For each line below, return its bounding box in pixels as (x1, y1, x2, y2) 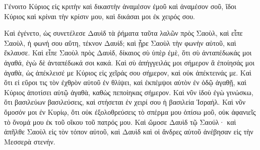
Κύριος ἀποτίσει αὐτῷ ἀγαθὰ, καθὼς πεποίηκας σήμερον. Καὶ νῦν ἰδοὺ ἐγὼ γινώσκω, (4, 87, 253, 97)
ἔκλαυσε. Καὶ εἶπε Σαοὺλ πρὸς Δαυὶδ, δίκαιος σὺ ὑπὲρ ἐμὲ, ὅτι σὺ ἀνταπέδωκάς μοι (4, 47, 252, 58)
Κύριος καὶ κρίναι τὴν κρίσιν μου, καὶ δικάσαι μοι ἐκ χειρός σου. (4, 11, 196, 21)
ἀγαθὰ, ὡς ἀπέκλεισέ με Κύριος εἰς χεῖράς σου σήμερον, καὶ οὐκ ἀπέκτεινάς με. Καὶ (4, 67, 251, 78)
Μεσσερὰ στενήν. (4, 136, 55, 146)
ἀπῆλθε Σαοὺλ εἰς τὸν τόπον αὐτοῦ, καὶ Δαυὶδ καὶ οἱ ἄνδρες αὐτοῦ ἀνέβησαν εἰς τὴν (4, 126, 253, 137)
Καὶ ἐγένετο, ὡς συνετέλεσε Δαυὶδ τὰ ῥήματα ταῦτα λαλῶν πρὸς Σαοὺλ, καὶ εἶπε (4, 28, 243, 38)
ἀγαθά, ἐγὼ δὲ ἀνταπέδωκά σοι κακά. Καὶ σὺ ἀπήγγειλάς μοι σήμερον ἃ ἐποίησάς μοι (4, 57, 255, 67)
